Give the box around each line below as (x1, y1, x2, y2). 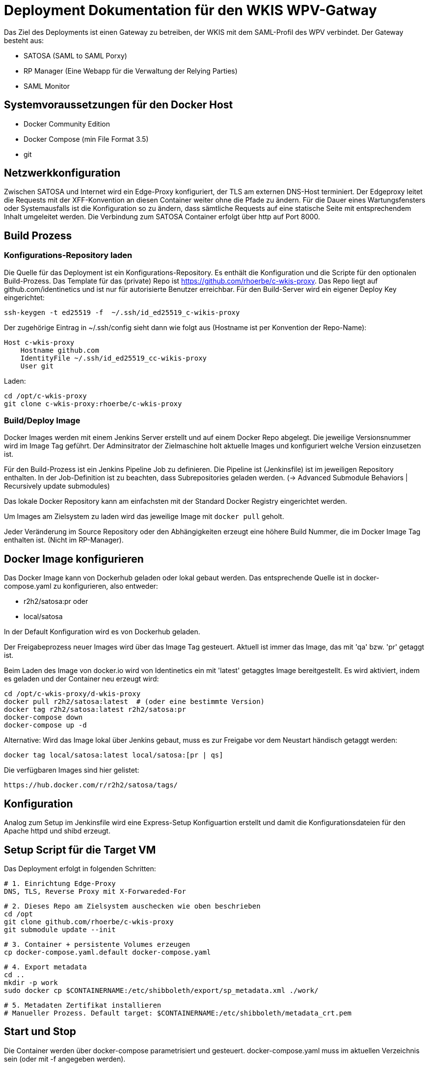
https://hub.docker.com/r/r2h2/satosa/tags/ (4, 781, 178, 789)
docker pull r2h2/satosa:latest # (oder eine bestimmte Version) (4, 698, 265, 706)
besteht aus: (4, 36, 44, 45)
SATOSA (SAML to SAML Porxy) (24, 51, 127, 60)
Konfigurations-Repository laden (4, 250, 133, 260)
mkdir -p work (4, 978, 58, 987)
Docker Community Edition (24, 119, 110, 128)
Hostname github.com (20, 346, 99, 354)
